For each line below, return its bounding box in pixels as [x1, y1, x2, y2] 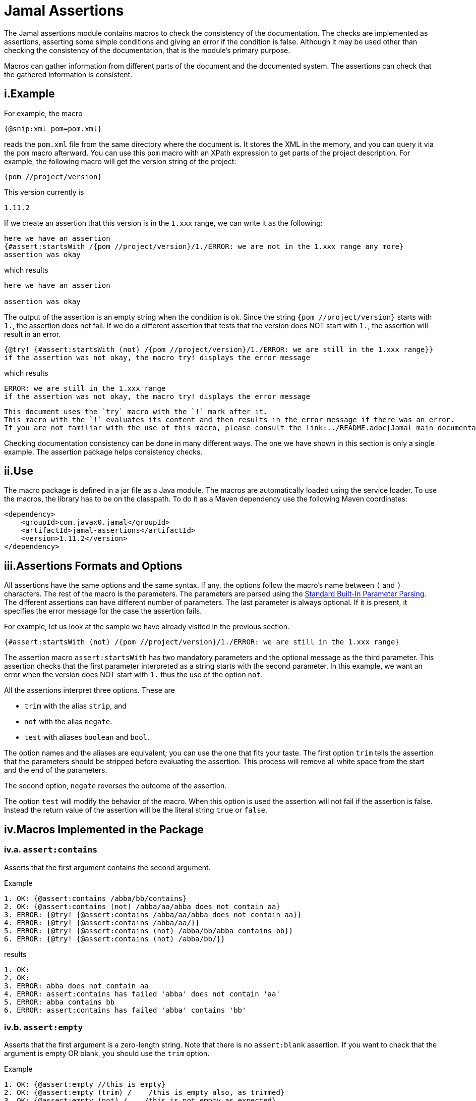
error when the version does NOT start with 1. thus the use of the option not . [4, 670, 263, 679]
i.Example [4, 87, 55, 101]
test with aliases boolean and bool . [24, 733, 150, 742]
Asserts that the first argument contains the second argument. [4, 863, 211, 872]
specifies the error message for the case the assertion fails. [4, 607, 202, 616]
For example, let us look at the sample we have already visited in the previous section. [4, 622, 289, 631]
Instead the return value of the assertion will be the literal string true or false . [4, 806, 268, 815]
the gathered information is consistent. [4, 70, 133, 79]
